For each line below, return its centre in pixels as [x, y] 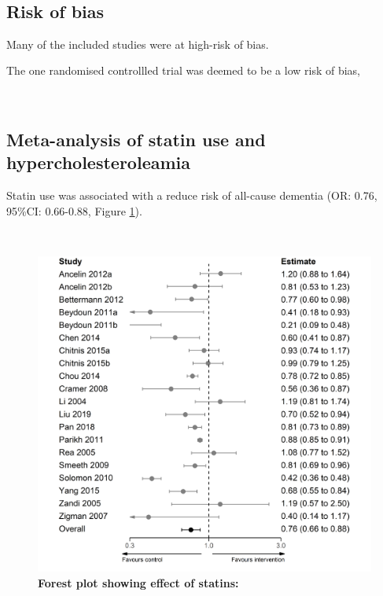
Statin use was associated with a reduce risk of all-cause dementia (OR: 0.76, [192, 195]
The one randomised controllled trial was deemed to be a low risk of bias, [183, 70]
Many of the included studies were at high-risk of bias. [138, 44]
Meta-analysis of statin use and [136, 139]
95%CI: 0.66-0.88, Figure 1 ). [74, 210]
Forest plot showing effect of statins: [138, 582]
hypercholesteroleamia [99, 162]
